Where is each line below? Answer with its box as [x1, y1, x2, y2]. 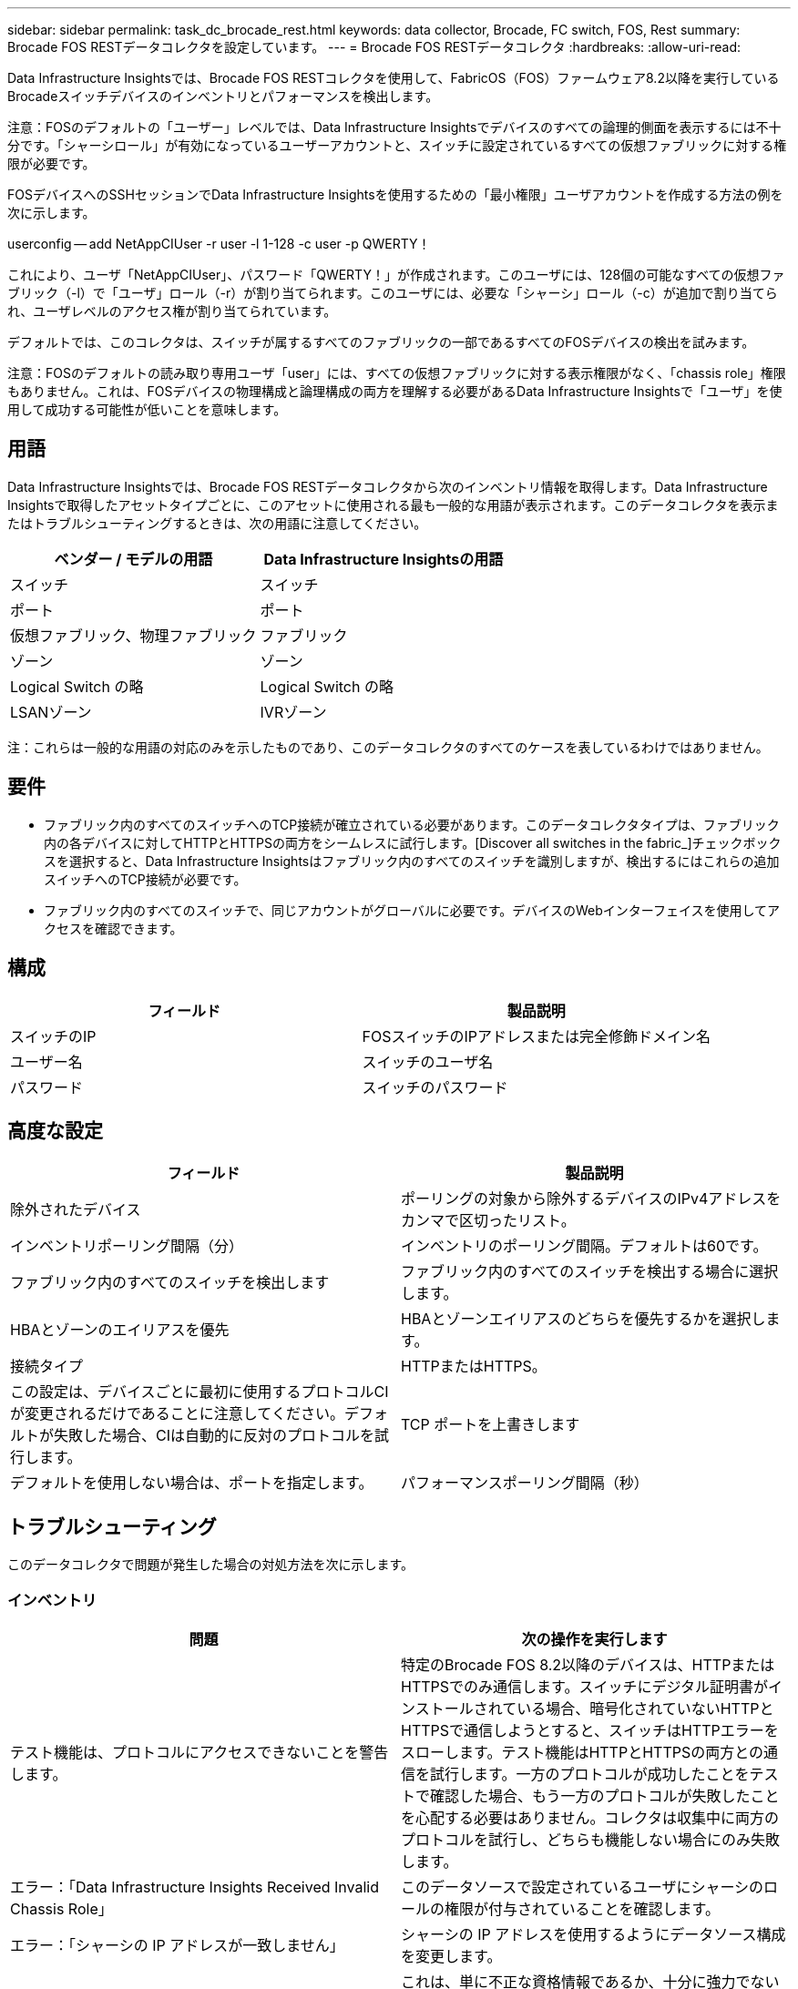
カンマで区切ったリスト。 [401, 1211, 576, 1230]
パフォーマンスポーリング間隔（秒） [401, 1474, 649, 1493]
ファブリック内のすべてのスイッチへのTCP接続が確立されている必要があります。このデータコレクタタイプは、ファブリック [44, 816, 780, 832]
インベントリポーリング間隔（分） [10, 1237, 244, 1256]
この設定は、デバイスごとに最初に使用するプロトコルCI [10, 1382, 389, 1402]
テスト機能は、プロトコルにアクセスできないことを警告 [10, 1742, 389, 1761]
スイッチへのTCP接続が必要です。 [44, 871, 247, 887]
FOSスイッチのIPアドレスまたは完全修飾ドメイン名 [362, 1026, 711, 1045]
